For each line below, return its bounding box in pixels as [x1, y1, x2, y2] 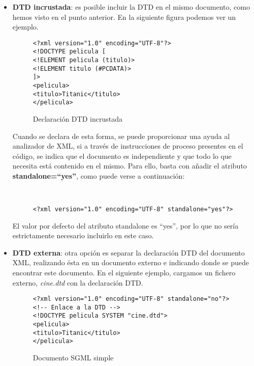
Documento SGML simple [33, 352, 114, 363]
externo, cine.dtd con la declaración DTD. [12, 277, 143, 288]
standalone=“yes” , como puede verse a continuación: [12, 171, 185, 181]
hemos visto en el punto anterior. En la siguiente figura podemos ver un [12, 11, 236, 22]
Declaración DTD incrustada [33, 114, 122, 124]
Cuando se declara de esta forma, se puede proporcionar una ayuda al [12, 130, 230, 141]
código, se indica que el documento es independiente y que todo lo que [12, 150, 232, 161]
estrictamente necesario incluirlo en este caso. [12, 230, 154, 241]
